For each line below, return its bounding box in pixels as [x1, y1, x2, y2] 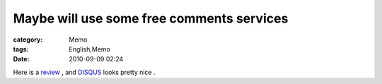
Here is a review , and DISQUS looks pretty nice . [13, 68, 156, 76]
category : [13, 35, 43, 44]
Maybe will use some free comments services [13, 11, 289, 26]
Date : [13, 55, 30, 64]
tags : [13, 44, 29, 53]
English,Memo [69, 44, 111, 53]
